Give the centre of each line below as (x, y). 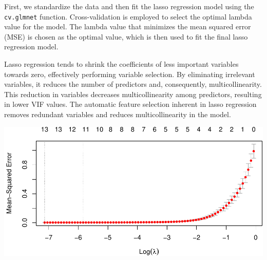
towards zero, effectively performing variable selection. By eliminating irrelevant (130, 74)
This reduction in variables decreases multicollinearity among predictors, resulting (133, 94)
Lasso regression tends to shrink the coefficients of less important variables (121, 64)
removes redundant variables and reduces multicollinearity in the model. (118, 114)
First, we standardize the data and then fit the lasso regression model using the (129, 6)
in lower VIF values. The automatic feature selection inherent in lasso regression (130, 104)
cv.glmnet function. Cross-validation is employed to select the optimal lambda (128, 16)
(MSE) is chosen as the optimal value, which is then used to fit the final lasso (126, 36)
